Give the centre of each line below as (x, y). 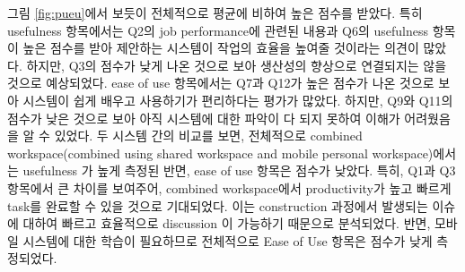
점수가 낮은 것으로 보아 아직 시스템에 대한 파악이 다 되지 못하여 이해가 (204, 118)
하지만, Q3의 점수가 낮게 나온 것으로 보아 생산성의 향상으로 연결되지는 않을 (237, 65)
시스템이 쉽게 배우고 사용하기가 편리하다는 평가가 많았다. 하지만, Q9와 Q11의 (238, 100)
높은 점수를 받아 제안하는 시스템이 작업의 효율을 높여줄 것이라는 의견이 (221, 48)
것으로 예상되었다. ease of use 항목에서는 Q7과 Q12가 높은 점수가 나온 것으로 (221, 83)
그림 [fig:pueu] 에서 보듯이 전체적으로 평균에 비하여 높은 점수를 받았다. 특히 (215, 13)
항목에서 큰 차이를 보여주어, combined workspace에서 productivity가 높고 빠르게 (229, 187)
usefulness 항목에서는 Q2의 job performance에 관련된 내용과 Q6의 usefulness (218, 30)
